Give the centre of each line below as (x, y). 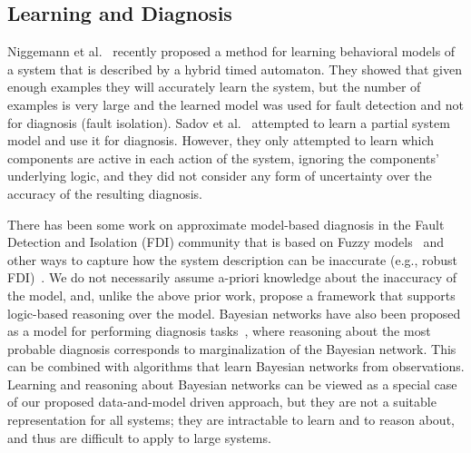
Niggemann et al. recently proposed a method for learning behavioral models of (231, 51)
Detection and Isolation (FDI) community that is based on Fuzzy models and (226, 242)
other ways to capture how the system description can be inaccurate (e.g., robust (232, 259)
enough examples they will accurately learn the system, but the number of (214, 87)
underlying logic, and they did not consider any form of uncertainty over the (220, 176)
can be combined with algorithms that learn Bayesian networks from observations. (236, 366)
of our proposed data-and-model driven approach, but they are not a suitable (222, 402)
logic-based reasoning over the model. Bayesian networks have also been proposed (234, 313)
